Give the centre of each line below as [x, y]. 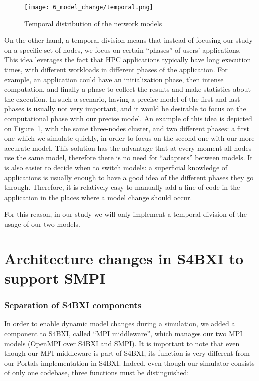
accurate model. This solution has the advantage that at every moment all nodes [128, 148]
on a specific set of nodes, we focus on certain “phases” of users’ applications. [123, 49]
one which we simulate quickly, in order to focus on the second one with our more [129, 138]
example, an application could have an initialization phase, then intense [114, 79]
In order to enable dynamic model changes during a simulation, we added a [120, 324]
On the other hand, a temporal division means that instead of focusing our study [128, 40]
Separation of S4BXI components [73, 305]
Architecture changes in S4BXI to [124, 258]
